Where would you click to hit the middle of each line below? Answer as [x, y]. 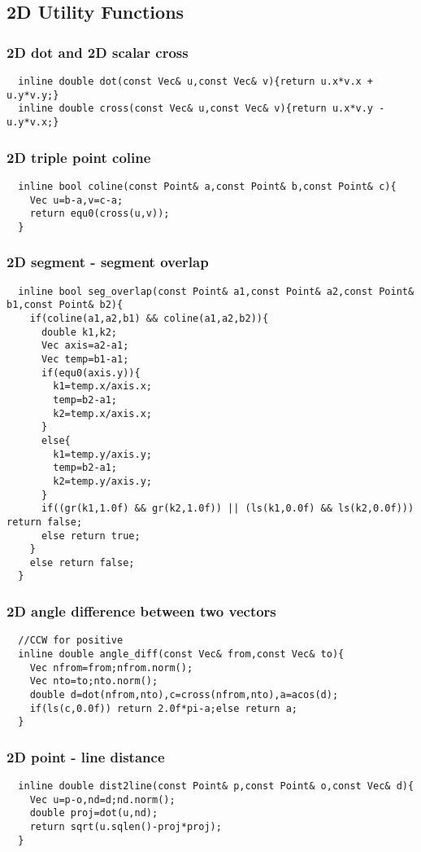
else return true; [91, 536]
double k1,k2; [79, 332]
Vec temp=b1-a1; [85, 359]
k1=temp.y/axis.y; [102, 454]
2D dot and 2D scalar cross [98, 52]
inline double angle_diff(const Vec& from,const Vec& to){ [181, 654]
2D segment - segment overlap [108, 262]
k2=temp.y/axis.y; [102, 481]
